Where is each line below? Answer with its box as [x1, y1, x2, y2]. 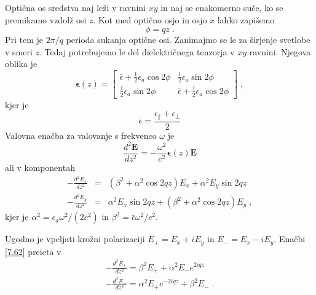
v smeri [5, 45, 33, 58]
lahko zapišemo [217, 13, 275, 26]
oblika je [5, 57, 38, 70]
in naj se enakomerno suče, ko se [160, 1, 283, 14]
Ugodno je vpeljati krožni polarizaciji [5, 232, 145, 245]
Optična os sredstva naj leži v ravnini [5, 1, 146, 14]
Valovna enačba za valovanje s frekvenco [5, 128, 157, 141]
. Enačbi [274, 232, 306, 245]
